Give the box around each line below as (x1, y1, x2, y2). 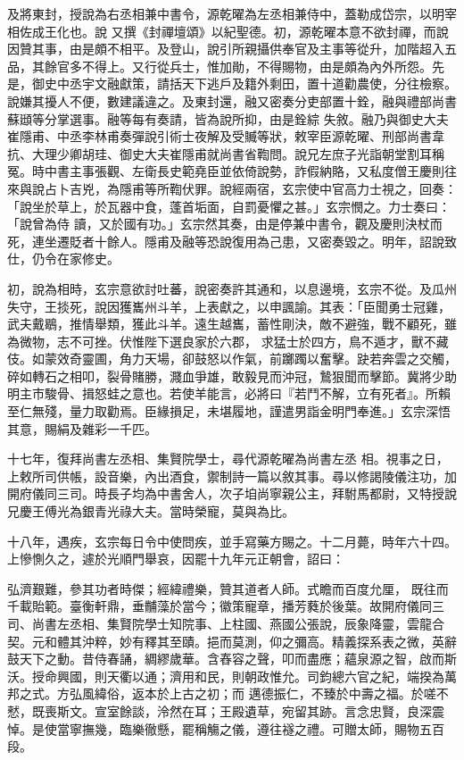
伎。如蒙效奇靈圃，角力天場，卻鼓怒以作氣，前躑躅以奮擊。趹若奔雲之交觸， (7, 349, 457, 368)
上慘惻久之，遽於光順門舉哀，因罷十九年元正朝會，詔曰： (7, 549, 344, 568)
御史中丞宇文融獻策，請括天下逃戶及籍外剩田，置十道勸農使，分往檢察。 (31, 74, 457, 93)
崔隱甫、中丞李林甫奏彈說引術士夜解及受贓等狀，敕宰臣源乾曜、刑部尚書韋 (7, 127, 444, 146)
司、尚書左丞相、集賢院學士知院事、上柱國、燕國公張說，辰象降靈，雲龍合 (7, 614, 444, 632)
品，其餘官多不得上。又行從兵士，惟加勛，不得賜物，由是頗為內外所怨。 (7, 56, 432, 75)
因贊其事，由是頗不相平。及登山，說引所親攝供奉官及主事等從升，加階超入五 (7, 39, 457, 58)
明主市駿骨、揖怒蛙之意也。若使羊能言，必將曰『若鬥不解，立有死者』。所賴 (7, 384, 451, 403)
